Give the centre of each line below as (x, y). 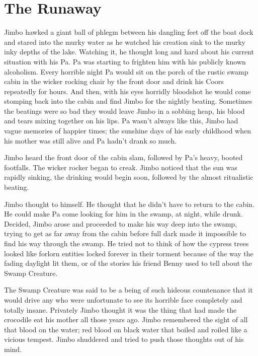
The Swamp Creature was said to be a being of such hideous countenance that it (128, 290)
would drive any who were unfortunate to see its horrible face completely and (123, 299)
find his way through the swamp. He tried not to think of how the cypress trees (126, 243)
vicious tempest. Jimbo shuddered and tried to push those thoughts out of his (124, 339)
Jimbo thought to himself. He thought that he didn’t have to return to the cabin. (129, 204)
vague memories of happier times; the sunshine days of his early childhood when (127, 131)
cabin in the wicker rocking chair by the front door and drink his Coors (114, 81)
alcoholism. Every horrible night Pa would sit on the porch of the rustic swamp (126, 71)
